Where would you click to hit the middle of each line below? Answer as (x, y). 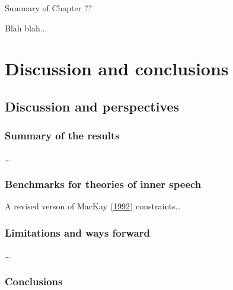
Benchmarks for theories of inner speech (103, 184)
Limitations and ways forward (77, 232)
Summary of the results (62, 136)
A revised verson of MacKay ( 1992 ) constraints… (93, 206)
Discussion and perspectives (92, 106)
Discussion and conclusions (117, 68)
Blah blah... (26, 28)
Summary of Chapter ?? (49, 8)
